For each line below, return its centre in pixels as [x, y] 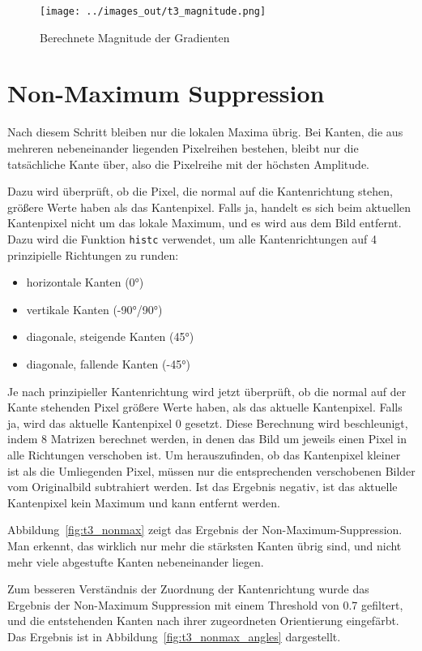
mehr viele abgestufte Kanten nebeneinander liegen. [136, 561]
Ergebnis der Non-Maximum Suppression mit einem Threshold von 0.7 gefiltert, [205, 604]
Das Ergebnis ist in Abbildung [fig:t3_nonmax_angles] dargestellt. [174, 636]
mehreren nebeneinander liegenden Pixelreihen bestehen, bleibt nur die [183, 147]
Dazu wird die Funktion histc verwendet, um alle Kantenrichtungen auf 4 [192, 238]
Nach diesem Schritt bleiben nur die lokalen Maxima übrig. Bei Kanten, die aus [205, 132]
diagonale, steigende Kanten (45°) [110, 336]
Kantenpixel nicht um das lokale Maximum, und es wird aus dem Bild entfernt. [205, 223]
